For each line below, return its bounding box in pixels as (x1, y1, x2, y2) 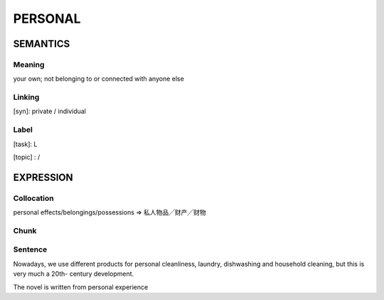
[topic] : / (13, 152, 41, 161)
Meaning (13, 59, 45, 69)
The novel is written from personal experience (13, 282, 149, 291)
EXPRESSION (13, 171, 73, 183)
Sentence (13, 244, 48, 254)
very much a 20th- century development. (13, 269, 134, 278)
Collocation (13, 193, 54, 203)
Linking (13, 93, 40, 103)
